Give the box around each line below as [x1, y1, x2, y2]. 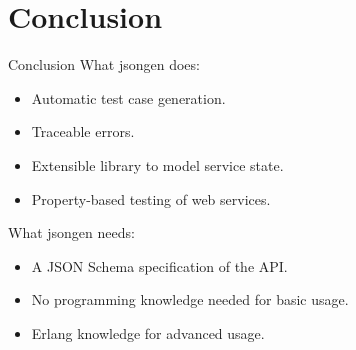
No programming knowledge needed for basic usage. [31, 289, 349, 310]
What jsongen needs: [8, 222, 135, 243]
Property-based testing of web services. [31, 188, 271, 209]
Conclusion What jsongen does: [8, 54, 200, 75]
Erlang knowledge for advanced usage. [31, 322, 265, 343]
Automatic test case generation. [31, 87, 226, 108]
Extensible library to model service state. [31, 154, 284, 175]
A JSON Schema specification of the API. [31, 255, 288, 276]
